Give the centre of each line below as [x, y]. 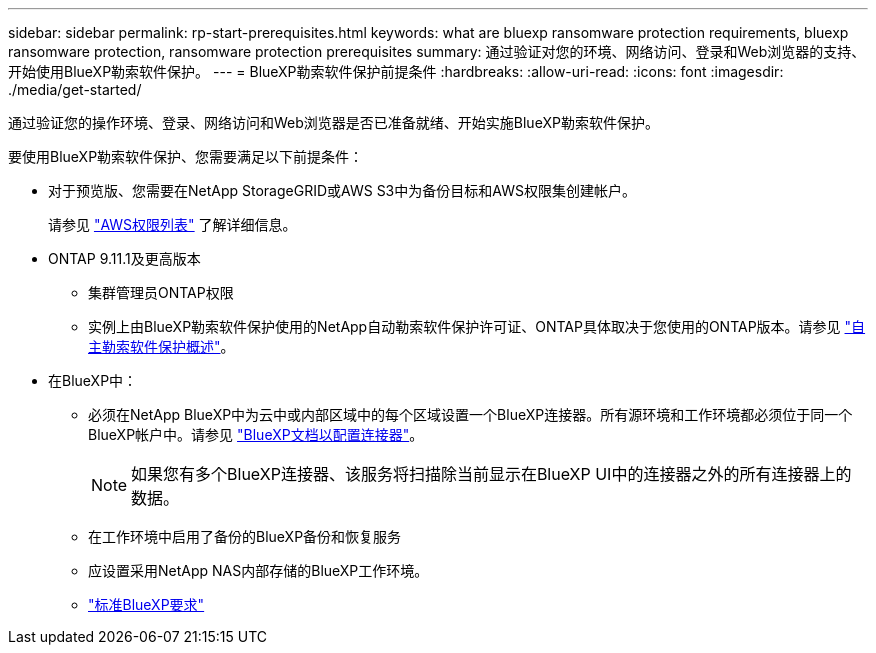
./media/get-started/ [75, 89]
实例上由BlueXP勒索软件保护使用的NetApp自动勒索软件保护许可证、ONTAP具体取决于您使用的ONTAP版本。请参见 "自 [477, 326]
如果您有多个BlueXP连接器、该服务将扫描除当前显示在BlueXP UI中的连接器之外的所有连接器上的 [491, 474]
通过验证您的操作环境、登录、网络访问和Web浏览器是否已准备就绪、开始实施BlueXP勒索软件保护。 [333, 122]
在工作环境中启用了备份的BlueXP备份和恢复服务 [245, 536]
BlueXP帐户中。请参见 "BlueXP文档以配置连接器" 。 [256, 434]
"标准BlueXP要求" [146, 604]
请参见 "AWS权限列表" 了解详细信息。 [172, 224]
